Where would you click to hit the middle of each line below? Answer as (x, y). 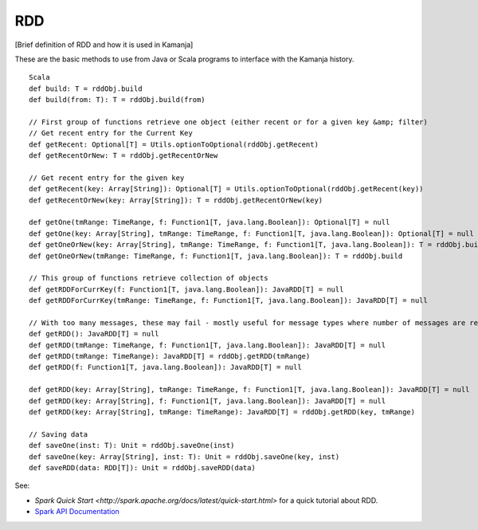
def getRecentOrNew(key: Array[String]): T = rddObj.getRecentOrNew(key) (176, 200)
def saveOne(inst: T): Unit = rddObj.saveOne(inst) (132, 446)
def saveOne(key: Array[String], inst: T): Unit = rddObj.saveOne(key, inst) (184, 457)
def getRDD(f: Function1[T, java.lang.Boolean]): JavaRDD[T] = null (165, 367)
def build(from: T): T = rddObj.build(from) (118, 100)
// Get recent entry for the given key (107, 178)
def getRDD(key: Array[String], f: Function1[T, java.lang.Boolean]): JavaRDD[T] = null (208, 401)
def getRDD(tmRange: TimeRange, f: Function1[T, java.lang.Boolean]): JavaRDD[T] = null (208, 345)
